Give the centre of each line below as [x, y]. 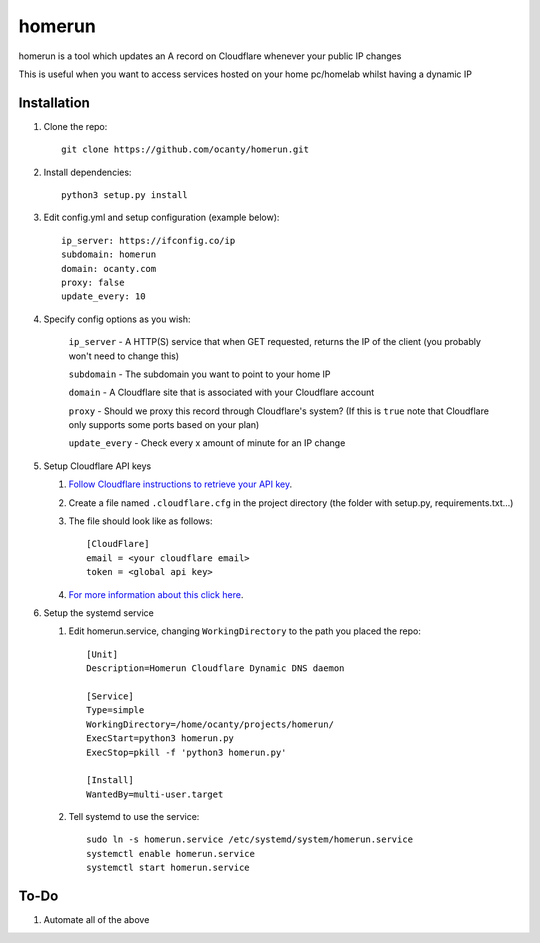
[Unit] [102, 654]
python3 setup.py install [125, 195]
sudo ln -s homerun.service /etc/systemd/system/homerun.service [250, 839]
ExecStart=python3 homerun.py [160, 738]
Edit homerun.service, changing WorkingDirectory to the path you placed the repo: [245, 631]
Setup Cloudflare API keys [97, 466]
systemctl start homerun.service [168, 868]
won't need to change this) [124, 356]
